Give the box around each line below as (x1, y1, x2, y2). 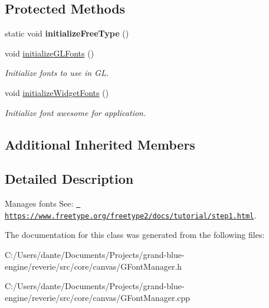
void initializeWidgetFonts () (5, 86, 109, 98)
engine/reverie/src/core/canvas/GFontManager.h (5, 260, 182, 272)
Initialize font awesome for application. (5, 106, 146, 118)
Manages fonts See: (5, 197, 74, 210)
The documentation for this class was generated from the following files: (5, 228, 265, 241)
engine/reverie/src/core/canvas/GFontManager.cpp (5, 291, 191, 303)
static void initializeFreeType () (5, 27, 129, 39)
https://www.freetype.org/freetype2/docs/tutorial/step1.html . (5, 208, 257, 221)
